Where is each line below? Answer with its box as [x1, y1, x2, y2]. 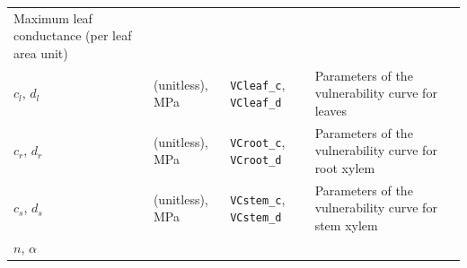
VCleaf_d [230, 97, 282, 110]
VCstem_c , [230, 189, 286, 208]
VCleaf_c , [230, 74, 286, 93]
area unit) [13, 43, 68, 62]
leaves [314, 100, 348, 119]
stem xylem [314, 216, 378, 235]
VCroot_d [230, 154, 282, 168]
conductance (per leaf [13, 26, 132, 45]
